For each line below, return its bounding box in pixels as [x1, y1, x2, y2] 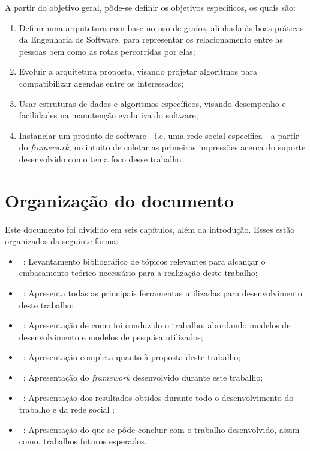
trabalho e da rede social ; [19, 403, 115, 416]
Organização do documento [5, 188, 234, 212]
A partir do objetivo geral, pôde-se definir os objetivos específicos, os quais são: [5, 1, 296, 13]
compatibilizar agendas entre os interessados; [19, 76, 184, 89]
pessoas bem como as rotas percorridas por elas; [19, 44, 195, 57]
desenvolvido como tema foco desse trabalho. [19, 152, 183, 165]
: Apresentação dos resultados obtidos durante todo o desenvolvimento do [23, 391, 294, 403]
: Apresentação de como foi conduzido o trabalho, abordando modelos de [23, 319, 291, 331]
